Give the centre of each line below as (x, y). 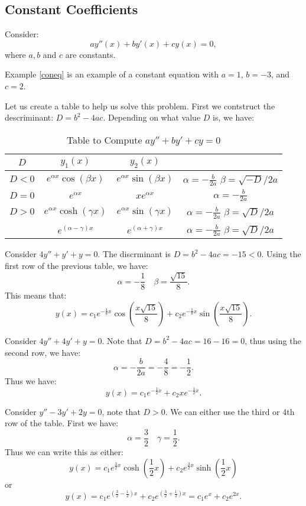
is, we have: (234, 117)
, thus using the (273, 340)
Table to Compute (104, 140)
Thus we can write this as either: (64, 451)
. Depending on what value (152, 117)
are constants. (90, 54)
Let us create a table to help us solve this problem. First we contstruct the (140, 106)
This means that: (36, 295)
